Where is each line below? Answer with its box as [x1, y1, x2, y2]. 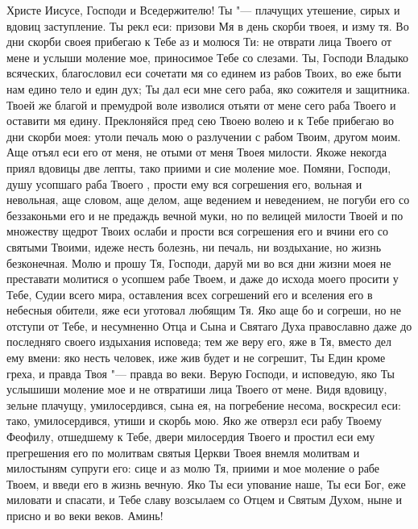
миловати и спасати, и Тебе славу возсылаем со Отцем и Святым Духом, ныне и [6, 491, 403, 508]
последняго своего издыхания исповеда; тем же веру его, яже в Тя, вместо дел [6, 333, 392, 350]
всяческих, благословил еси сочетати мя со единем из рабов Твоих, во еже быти [6, 65, 402, 81]
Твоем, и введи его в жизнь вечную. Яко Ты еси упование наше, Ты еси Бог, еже [6, 475, 406, 492]
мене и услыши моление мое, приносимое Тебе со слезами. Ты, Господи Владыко [6, 48, 409, 65]
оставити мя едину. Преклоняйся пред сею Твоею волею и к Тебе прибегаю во [6, 112, 394, 129]
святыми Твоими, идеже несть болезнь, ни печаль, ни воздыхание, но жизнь [6, 238, 382, 255]
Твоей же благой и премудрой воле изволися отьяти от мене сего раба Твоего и [6, 96, 396, 113]
